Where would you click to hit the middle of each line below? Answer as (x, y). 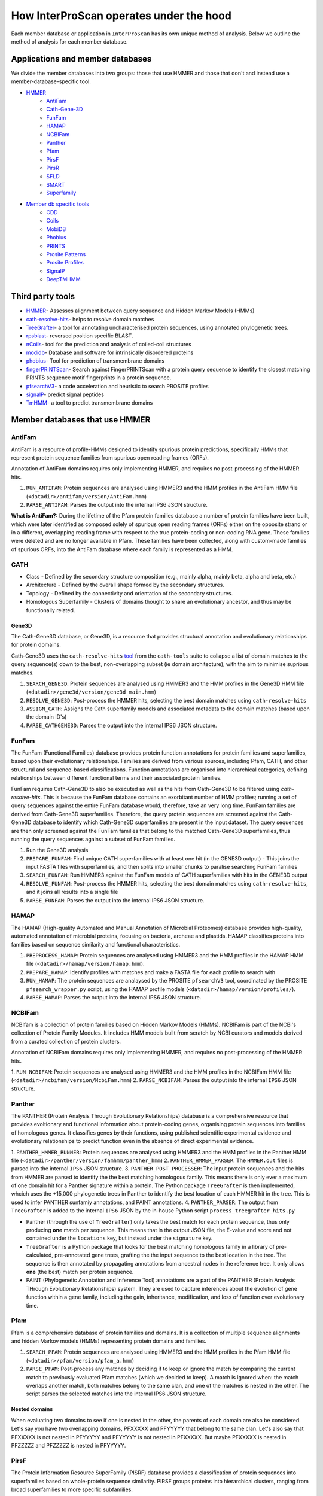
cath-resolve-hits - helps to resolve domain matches (90, 319)
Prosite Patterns (66, 254)
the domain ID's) (46, 717)
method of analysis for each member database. (69, 41)
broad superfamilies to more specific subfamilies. (72, 1489)
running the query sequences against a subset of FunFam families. (93, 839)
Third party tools (43, 297)
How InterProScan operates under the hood (121, 16)
